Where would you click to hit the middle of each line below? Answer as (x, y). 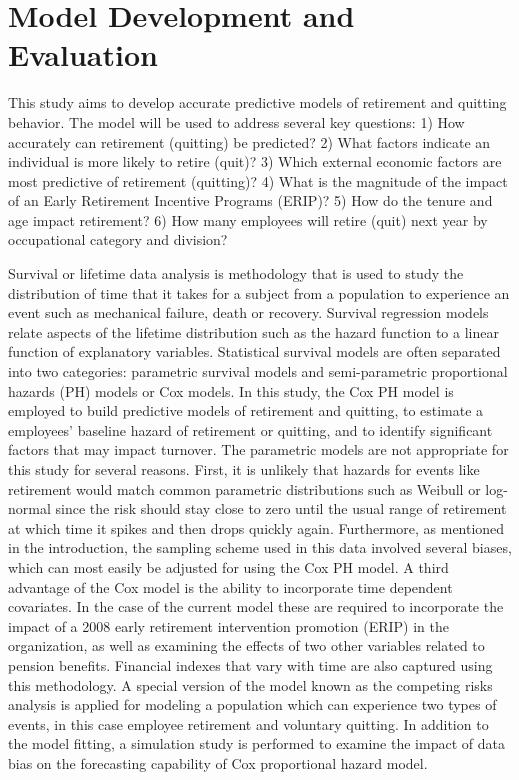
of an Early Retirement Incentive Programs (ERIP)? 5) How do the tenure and (250, 200)
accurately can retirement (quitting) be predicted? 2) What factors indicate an (249, 141)
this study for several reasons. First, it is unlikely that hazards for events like (244, 469)
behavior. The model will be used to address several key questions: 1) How (236, 121)
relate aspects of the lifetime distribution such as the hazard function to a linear (253, 331)
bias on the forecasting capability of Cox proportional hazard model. (218, 762)
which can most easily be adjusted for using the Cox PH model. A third (228, 566)
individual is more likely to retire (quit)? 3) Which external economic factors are (255, 161)
